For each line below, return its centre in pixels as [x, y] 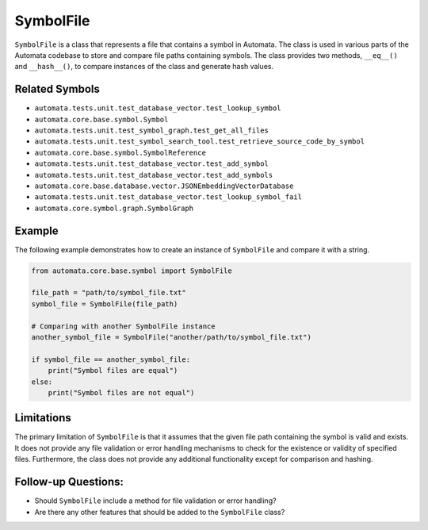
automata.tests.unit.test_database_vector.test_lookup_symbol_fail [168, 197]
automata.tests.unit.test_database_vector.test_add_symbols [154, 175]
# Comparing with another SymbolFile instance [123, 326]
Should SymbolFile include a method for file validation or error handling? [155, 501]
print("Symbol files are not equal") [121, 392]
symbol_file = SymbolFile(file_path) [105, 304]
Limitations [43, 418]
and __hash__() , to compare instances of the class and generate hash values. [144, 67]
